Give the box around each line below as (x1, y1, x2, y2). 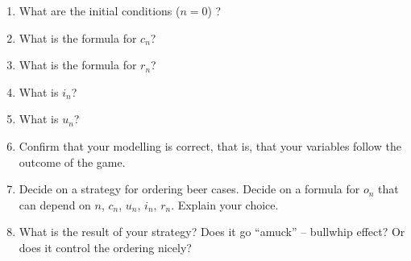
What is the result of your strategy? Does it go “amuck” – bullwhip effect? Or (19, 223, 405, 240)
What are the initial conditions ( (19, 2, 181, 19)
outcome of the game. (19, 153, 126, 170)
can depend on (19, 196, 91, 213)
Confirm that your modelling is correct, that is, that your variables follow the (19, 137, 401, 154)
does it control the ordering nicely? (19, 238, 192, 255)
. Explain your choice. (171, 196, 279, 213)
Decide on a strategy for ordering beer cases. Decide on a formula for (19, 180, 360, 197)
